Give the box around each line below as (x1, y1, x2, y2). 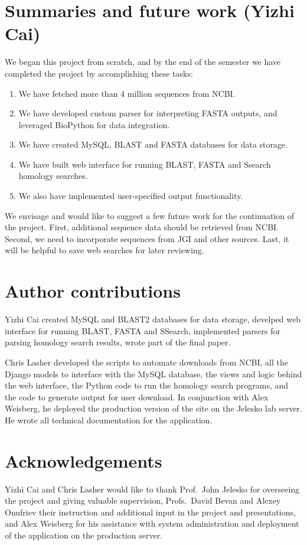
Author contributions (5, 279, 181, 303)
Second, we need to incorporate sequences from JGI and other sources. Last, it (5, 232, 289, 244)
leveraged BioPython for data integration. (18, 118, 170, 130)
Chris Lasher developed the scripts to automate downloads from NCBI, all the (5, 355, 289, 368)
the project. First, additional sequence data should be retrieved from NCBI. (5, 221, 279, 233)
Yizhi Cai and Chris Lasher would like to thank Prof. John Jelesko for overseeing (5, 482, 300, 495)
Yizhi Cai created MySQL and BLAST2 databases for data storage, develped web (5, 313, 301, 325)
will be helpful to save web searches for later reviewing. (5, 244, 204, 256)
